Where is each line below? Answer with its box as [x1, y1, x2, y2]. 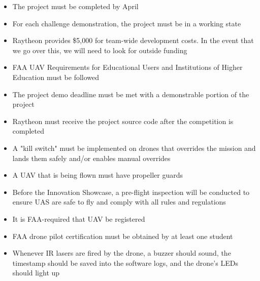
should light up [12, 267, 60, 278]
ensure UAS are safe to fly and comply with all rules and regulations [12, 196, 226, 207]
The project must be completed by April [12, 1, 139, 11]
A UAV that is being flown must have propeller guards [12, 170, 183, 180]
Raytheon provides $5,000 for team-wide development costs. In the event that [12, 35, 254, 46]
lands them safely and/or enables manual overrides [12, 152, 171, 163]
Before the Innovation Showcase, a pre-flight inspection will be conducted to [12, 186, 250, 197]
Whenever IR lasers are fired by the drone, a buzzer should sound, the [12, 248, 231, 258]
